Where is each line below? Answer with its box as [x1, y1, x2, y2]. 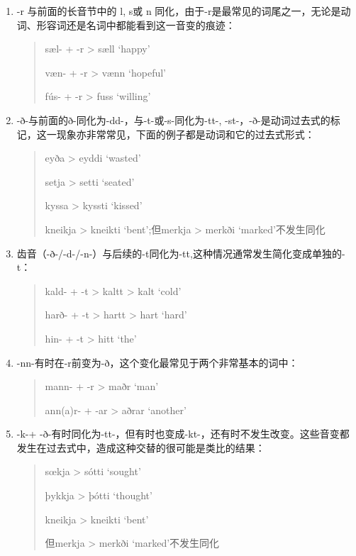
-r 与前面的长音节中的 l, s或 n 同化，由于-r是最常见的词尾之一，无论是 [16, 4, 341, 18]
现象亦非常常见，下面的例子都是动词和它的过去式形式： [56, 126, 315, 141]
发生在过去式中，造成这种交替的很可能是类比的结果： [16, 440, 265, 455]
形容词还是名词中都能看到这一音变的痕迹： [36, 17, 235, 32]
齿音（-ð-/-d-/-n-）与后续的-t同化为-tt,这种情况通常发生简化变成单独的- [16, 245, 345, 260]
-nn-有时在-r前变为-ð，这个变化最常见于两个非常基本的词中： [16, 355, 299, 369]
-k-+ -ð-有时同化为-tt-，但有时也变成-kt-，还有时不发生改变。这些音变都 [16, 426, 350, 441]
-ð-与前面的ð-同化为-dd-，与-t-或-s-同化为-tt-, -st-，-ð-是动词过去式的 [16, 112, 330, 127]
